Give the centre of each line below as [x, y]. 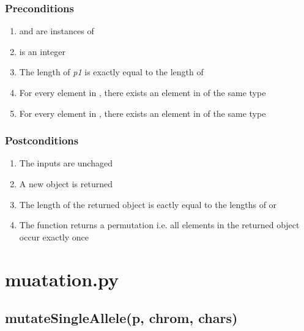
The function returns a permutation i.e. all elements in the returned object [159, 225]
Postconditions [42, 140]
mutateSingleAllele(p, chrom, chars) [121, 318]
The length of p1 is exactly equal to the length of [111, 72]
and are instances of [57, 31]
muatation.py [62, 279]
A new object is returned [66, 184]
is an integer [42, 51]
